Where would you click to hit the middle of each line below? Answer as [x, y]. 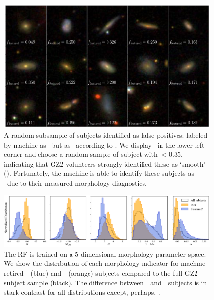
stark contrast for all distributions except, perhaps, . [82, 292]
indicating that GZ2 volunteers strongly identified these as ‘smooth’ [105, 163]
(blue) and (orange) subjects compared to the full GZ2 [114, 273]
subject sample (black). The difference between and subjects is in [106, 282]
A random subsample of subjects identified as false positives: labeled [106, 135]
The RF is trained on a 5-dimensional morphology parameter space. [105, 253]
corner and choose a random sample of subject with [81, 154]
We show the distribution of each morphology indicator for [91, 263]
